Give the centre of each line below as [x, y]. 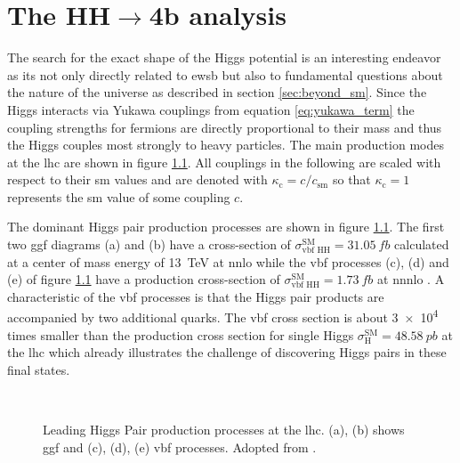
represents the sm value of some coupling [119, 196]
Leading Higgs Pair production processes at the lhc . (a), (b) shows [224, 430]
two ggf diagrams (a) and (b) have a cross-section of [149, 244]
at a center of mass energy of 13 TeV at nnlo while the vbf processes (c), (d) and [228, 261]
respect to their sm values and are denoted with [137, 179]
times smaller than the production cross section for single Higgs [181, 334]
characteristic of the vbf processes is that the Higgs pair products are [196, 296]
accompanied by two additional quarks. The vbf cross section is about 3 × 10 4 [223, 316]
